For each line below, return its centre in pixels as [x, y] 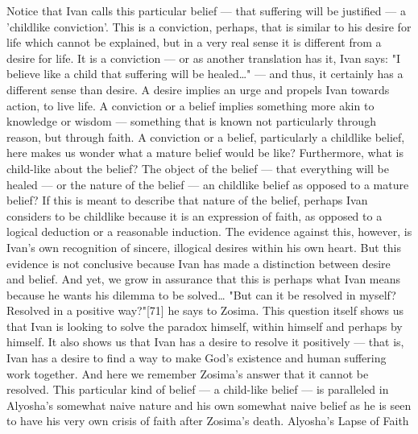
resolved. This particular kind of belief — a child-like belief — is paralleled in [198, 389]
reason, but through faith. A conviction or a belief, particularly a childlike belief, [206, 136]
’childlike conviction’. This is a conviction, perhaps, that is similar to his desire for [209, 26]
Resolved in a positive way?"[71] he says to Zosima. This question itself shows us [205, 310]
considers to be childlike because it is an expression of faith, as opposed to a [195, 215]
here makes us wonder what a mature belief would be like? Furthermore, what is [205, 153]
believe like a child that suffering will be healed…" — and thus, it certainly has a [205, 74]
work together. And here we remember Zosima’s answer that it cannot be [188, 373]
